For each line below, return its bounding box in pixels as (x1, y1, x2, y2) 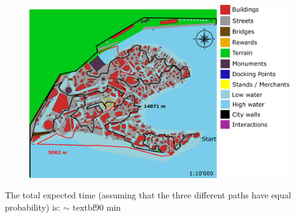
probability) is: (5, 200, 61, 213)
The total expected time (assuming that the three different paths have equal (5, 189, 291, 201)
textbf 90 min (72, 200, 121, 213)
